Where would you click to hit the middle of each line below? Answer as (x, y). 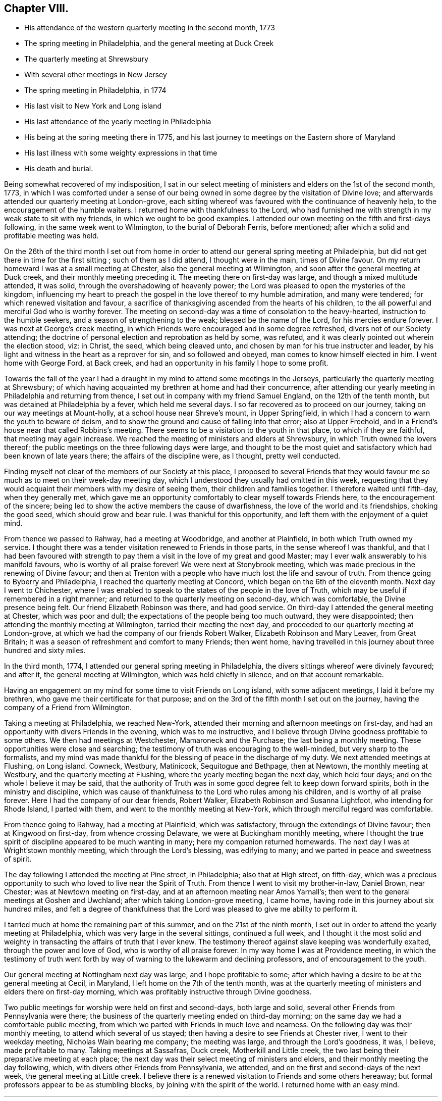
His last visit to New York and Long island (93, 106)
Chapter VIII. (36, 8)
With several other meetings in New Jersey (96, 75)
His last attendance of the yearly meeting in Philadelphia (118, 122)
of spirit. (18, 859)
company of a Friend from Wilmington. (68, 708)
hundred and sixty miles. (45, 650)
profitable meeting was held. (51, 236)
